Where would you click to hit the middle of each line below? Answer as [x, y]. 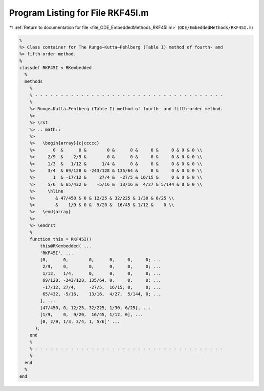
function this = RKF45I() [61, 239]
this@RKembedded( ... [66, 246]
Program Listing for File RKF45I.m [79, 13]
